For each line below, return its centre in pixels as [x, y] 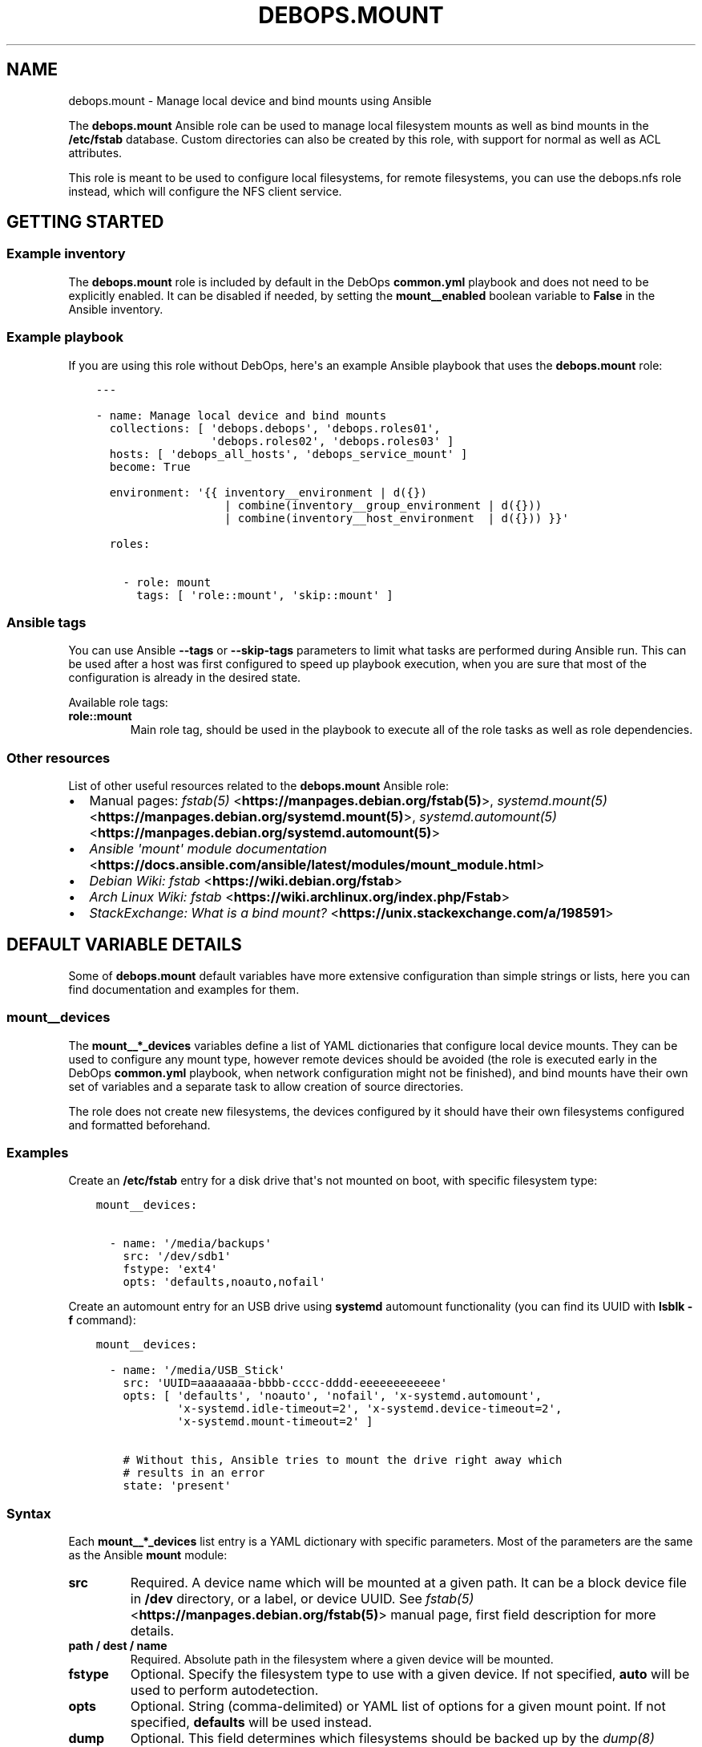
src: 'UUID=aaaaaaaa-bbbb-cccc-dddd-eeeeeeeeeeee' [285, 1383]
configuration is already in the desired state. [185, 678]
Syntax [29, 1513]
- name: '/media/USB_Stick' [197, 1370]
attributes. [95, 152]
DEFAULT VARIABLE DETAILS [124, 945]
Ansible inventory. [116, 309]
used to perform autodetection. [224, 1690]
